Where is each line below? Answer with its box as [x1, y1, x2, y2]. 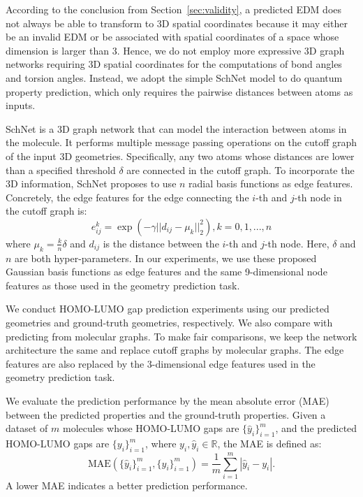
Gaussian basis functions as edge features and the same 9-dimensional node [6, 264, 327, 279]
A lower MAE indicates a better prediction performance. [6, 477, 248, 492]
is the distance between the [103, 236, 219, 250]
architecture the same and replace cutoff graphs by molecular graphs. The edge [6, 343, 344, 357]
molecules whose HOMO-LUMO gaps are [62, 421, 239, 435]
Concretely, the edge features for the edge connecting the [6, 189, 249, 204]
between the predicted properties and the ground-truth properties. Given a [6, 407, 326, 422]
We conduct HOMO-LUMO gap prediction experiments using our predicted [6, 301, 329, 316]
